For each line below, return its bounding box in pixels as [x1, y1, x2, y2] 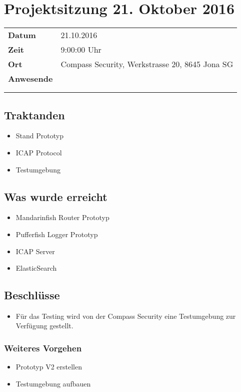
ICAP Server [15, 246, 55, 256]
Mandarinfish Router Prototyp [15, 212, 109, 223]
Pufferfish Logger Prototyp [15, 229, 98, 239]
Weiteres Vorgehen [4, 342, 82, 354]
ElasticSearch [15, 263, 57, 273]
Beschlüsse [4, 287, 60, 303]
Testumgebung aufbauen [15, 378, 91, 388]
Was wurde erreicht [4, 188, 107, 204]
